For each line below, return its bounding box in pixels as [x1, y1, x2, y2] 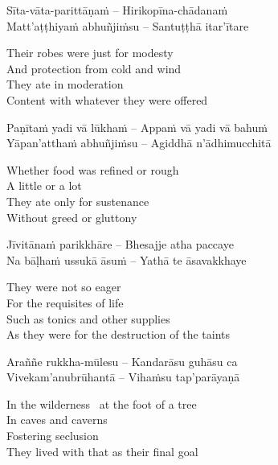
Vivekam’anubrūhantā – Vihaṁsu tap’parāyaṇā [6, 368, 240, 385]
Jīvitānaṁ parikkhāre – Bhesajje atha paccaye [6, 236, 234, 253]
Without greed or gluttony [6, 208, 137, 225]
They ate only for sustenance [6, 192, 149, 209]
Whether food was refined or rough [6, 161, 179, 178]
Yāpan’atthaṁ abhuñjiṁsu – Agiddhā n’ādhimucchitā [6, 134, 272, 151]
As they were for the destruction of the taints [6, 326, 230, 343]
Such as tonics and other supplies [6, 310, 170, 327]
